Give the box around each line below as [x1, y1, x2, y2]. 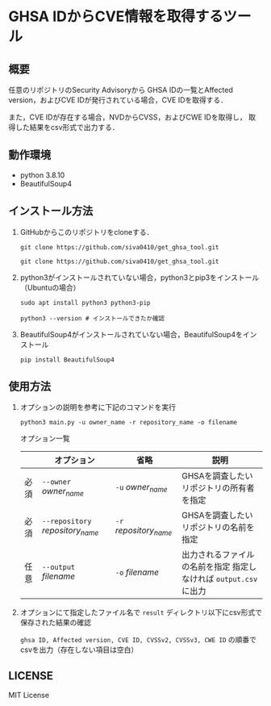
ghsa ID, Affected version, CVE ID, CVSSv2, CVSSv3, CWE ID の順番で [19, 635, 256, 645]
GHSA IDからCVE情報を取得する [8, 7, 223, 26]
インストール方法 [8, 204, 94, 218]
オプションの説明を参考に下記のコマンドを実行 [19, 403, 176, 412]
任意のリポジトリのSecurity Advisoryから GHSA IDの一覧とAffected [8, 86, 234, 94]
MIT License [8, 691, 50, 700]
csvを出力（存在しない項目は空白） [19, 645, 139, 654]
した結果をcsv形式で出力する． [15, 123, 119, 132]
